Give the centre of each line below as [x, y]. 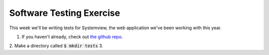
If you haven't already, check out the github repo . [72, 37]
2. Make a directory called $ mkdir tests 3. [56, 46]
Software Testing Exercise [65, 13]
